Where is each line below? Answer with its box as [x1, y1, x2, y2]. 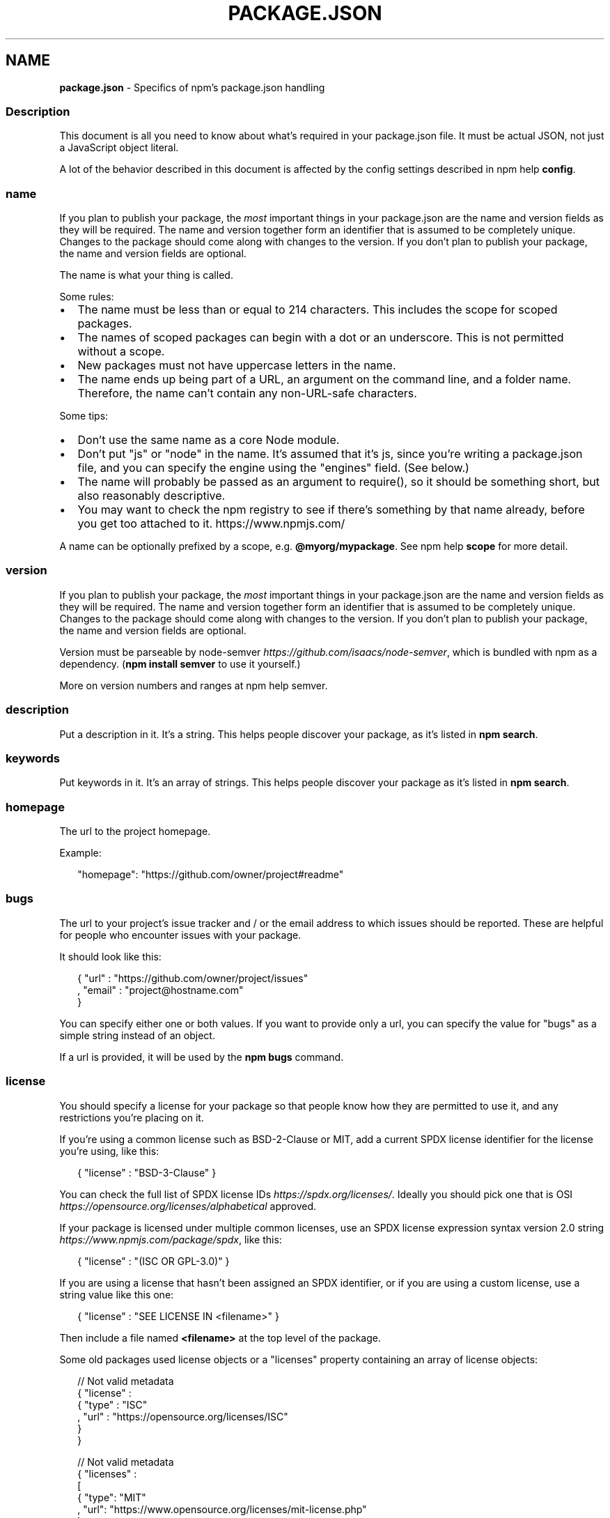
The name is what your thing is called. [59, 269, 233, 282]
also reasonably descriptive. [77, 489, 226, 503]
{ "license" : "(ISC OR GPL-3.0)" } [77, 1255, 230, 1267]
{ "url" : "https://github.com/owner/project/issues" [77, 972, 308, 984]
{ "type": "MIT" [77, 1491, 146, 1503]
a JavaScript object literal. [59, 141, 179, 154]
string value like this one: [59, 1288, 174, 1301]
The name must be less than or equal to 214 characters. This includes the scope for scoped [77, 302, 558, 317]
